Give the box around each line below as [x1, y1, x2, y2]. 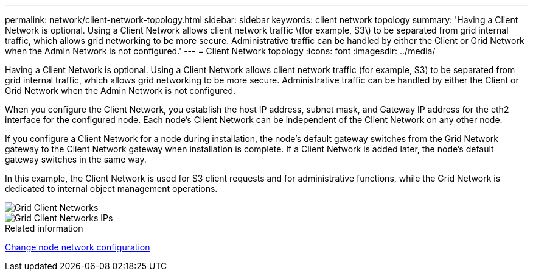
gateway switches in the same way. [5, 154, 147, 165]
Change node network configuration [5, 242, 150, 252]
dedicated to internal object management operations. [5, 183, 218, 194]
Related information [5, 223, 83, 233]
